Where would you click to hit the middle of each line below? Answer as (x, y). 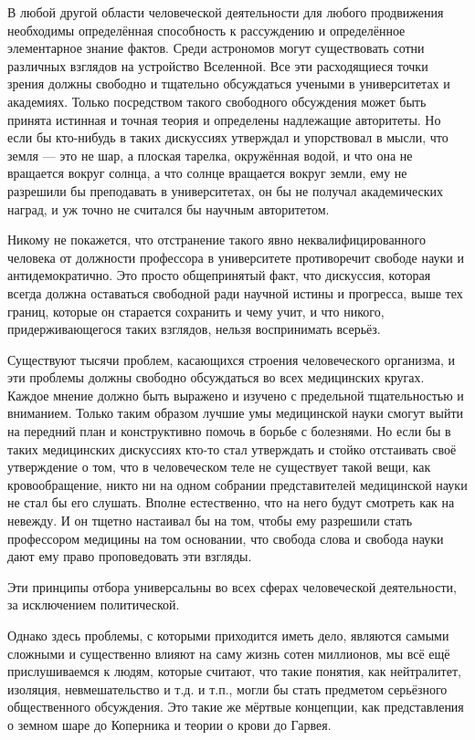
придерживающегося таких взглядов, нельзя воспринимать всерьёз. (194, 329)
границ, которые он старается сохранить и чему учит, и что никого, (196, 311)
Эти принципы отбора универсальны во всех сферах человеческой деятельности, (232, 586)
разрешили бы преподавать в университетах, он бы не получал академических (226, 190)
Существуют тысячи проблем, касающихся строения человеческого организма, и (232, 359)
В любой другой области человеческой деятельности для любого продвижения (226, 12)
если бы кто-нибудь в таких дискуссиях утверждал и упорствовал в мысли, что (228, 137)
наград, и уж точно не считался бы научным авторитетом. (169, 208)
